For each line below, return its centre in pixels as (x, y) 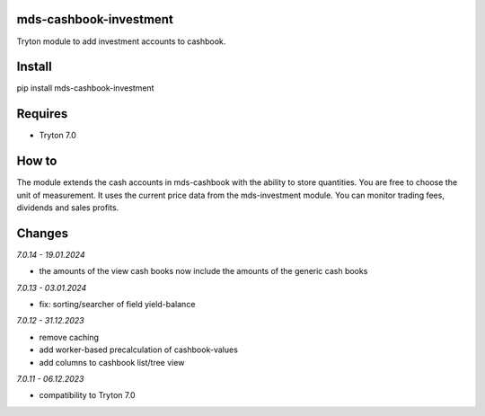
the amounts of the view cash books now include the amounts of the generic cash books (203, 271)
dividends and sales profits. (68, 208)
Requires (42, 114)
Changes (43, 233)
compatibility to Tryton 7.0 (87, 395)
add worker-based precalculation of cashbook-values (138, 350)
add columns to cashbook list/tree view (112, 362)
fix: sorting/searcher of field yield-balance (117, 305)
